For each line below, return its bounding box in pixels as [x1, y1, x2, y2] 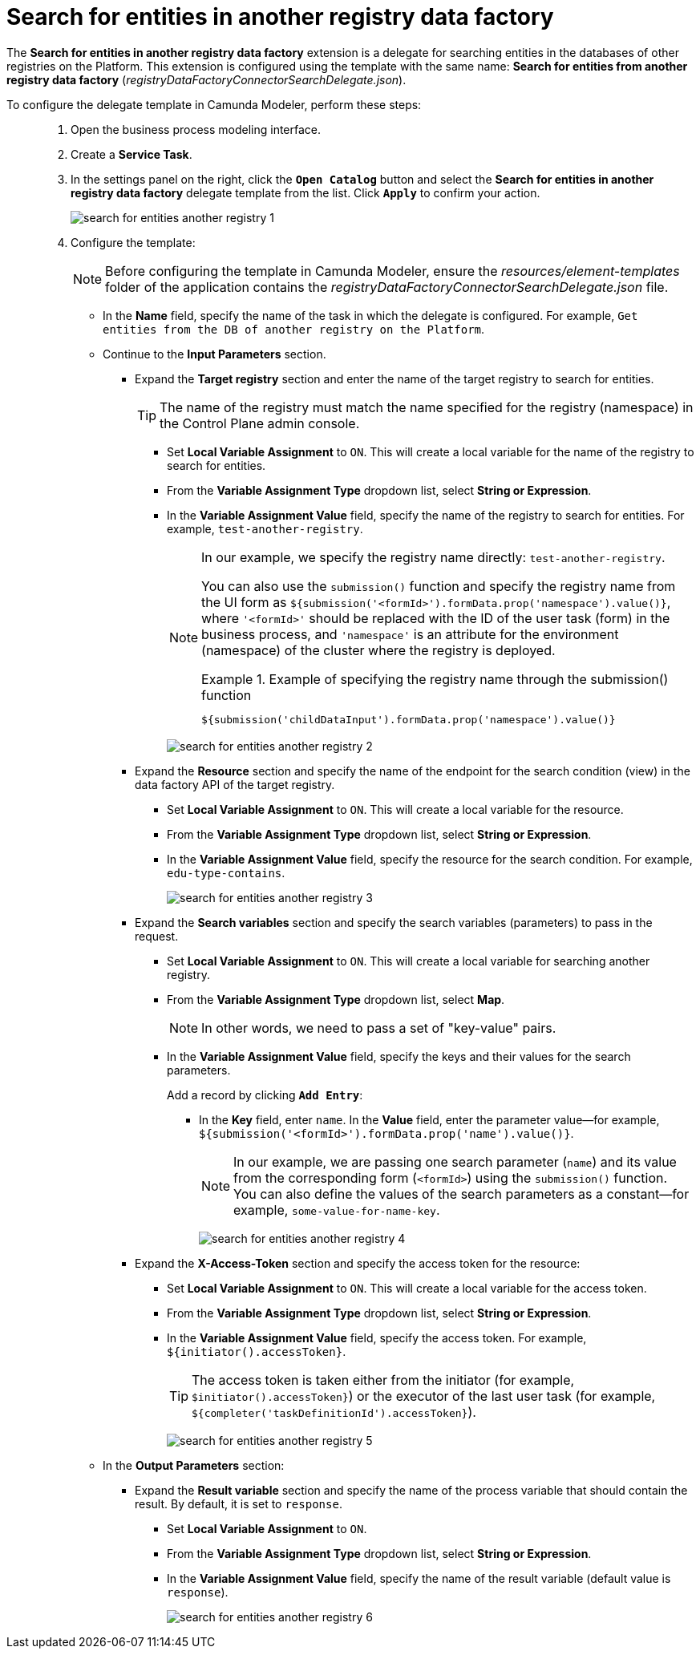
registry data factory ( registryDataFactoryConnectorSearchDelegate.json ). [6, 72, 407, 87]
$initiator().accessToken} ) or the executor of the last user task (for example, [192, 1387, 656, 1404]
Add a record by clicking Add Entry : [167, 1087, 363, 1102]
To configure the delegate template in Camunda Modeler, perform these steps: [6, 97, 422, 111]
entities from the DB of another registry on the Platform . [103, 322, 485, 336]
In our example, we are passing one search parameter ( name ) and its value [233, 1153, 677, 1170]
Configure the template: [71, 235, 196, 249]
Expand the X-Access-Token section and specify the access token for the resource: [135, 1256, 581, 1270]
